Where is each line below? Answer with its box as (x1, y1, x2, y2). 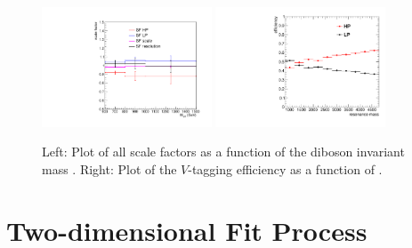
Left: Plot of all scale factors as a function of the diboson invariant (42, 142, 405, 161)
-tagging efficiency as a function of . (188, 160, 383, 179)
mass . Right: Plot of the (42, 160, 177, 179)
